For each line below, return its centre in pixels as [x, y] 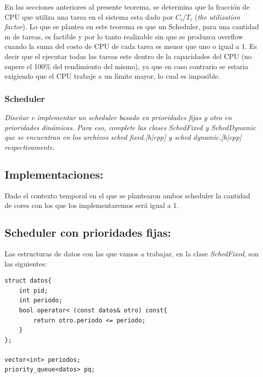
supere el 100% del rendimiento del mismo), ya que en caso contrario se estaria [126, 66]
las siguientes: [26, 263]
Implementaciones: [54, 174]
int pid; [33, 290]
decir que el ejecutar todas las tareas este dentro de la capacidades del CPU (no [128, 56]
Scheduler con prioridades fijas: [88, 232]
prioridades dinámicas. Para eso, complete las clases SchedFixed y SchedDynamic [130, 127]
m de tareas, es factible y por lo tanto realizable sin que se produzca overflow [124, 36]
